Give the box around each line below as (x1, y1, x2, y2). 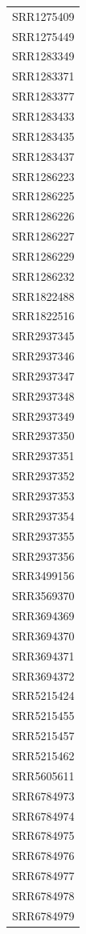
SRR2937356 (12, 547, 75, 564)
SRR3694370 (12, 627, 75, 644)
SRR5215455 (12, 707, 75, 724)
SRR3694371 (12, 647, 75, 664)
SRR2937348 (12, 387, 75, 404)
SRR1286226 (12, 208, 75, 224)
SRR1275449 (12, 27, 75, 44)
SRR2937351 (12, 447, 75, 464)
